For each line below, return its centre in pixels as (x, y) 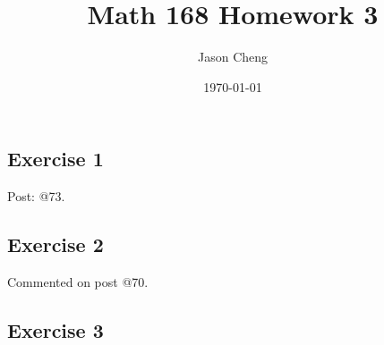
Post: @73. (36, 196)
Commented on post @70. (78, 281)
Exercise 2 (55, 244)
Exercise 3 (55, 329)
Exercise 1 (55, 159)
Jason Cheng (233, 57)
